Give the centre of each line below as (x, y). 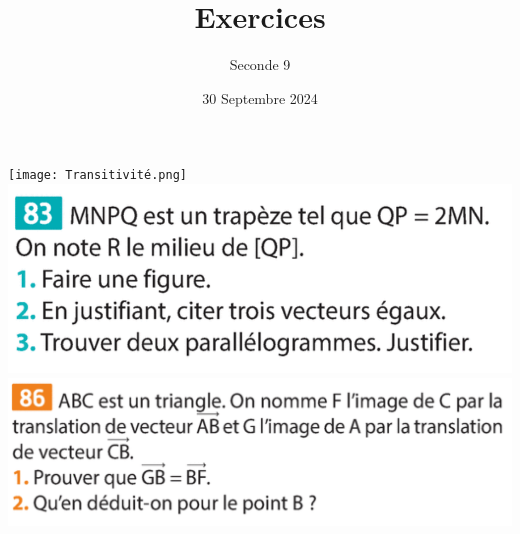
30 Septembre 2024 (260, 97)
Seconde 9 (260, 64)
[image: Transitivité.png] (97, 175)
